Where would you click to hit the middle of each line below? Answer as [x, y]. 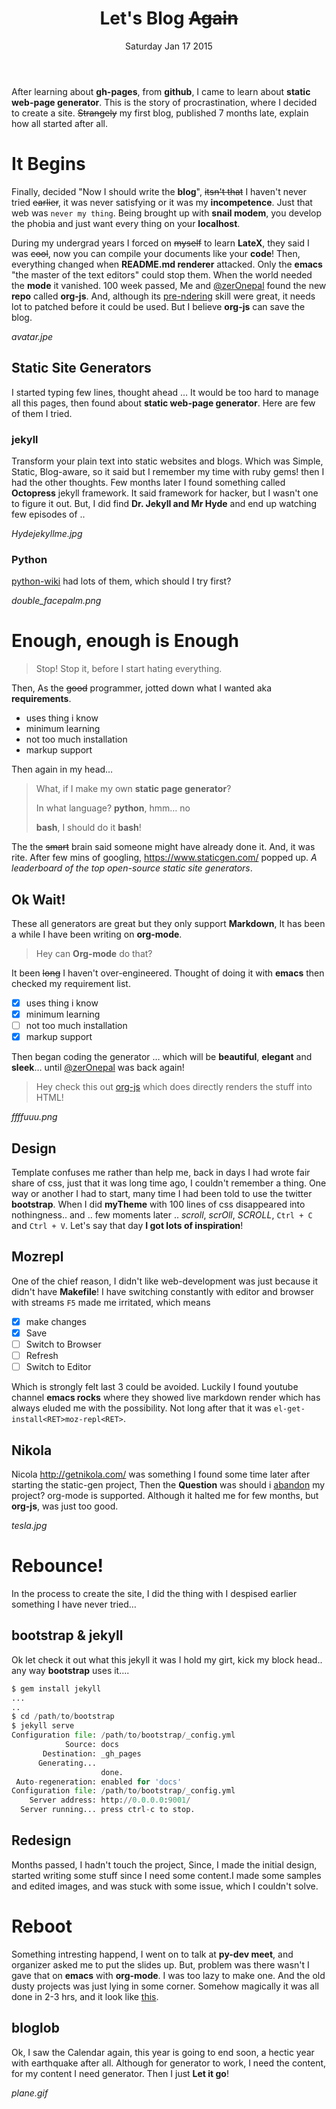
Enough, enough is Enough [125, 641]
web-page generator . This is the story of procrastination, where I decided [164, 102]
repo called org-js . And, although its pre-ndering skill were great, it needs [163, 296]
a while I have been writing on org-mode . [97, 934]
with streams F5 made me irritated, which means [111, 1302]
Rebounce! [57, 1566]
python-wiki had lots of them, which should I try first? [121, 581]
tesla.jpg [29, 1526]
